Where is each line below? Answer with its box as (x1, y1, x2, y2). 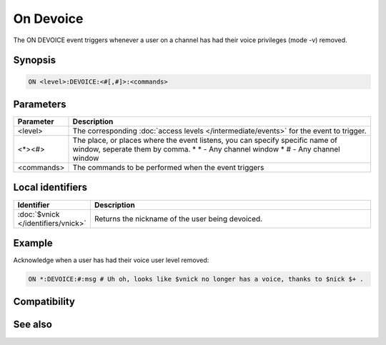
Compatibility (13, 296, 75, 308)
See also (13, 319, 53, 331)
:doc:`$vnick (17, 209, 60, 219)
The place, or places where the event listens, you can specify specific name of (72, 136, 337, 146)
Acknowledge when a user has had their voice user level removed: (13, 256, 209, 264)
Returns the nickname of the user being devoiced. (94, 214, 263, 224)
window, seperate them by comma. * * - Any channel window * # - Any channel (72, 144, 340, 154)
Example (13, 236, 53, 249)
